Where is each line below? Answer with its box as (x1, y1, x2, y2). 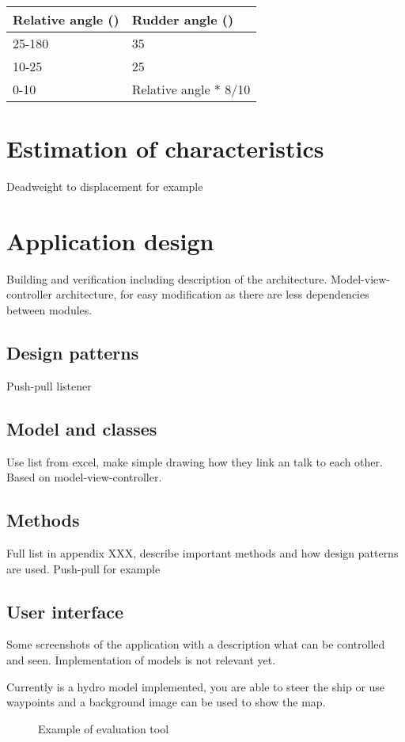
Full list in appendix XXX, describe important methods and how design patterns (6, 545, 399, 561)
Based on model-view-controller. (6, 469, 162, 485)
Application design (6, 224, 214, 257)
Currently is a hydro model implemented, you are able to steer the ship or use (6, 678, 385, 694)
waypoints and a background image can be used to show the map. (6, 694, 326, 710)
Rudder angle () (131, 10, 234, 29)
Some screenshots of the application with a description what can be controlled (6, 636, 385, 653)
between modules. (6, 302, 93, 318)
